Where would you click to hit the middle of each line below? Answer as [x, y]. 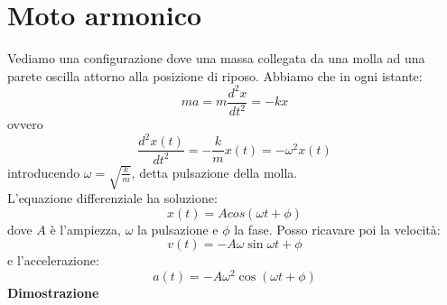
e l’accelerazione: [53, 260]
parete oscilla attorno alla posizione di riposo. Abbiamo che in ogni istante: [215, 75]
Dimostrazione [53, 292]
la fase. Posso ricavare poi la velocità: [337, 229]
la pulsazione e [178, 229]
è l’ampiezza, [85, 229]
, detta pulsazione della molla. [214, 172]
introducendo [44, 172]
